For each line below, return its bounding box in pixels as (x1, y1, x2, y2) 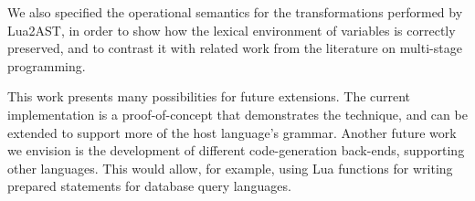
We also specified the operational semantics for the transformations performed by (7, 3, 463, 21)
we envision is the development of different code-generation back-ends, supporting (7, 141, 465, 160)
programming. (7, 56, 86, 75)
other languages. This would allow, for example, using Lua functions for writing (7, 158, 453, 177)
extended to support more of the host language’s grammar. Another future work (7, 122, 457, 142)
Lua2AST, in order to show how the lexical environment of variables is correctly (7, 20, 456, 39)
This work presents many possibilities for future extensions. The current (7, 87, 411, 106)
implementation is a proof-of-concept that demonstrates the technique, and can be (7, 104, 468, 123)
